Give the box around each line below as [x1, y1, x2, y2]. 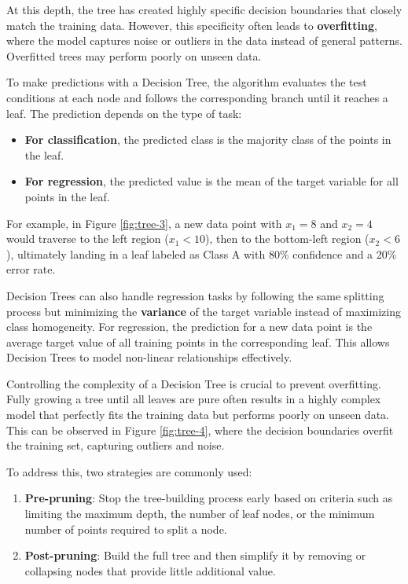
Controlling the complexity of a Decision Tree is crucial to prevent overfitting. [6, 375, 381, 391]
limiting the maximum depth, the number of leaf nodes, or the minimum [24, 505, 375, 522]
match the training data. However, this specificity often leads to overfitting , [6, 17, 377, 33]
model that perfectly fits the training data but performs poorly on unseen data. [6, 406, 389, 423]
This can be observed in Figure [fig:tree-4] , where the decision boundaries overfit [6, 421, 394, 438]
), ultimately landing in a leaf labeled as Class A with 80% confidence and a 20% [6, 245, 397, 262]
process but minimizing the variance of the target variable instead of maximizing [6, 303, 401, 319]
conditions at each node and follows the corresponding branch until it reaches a [6, 89, 388, 105]
